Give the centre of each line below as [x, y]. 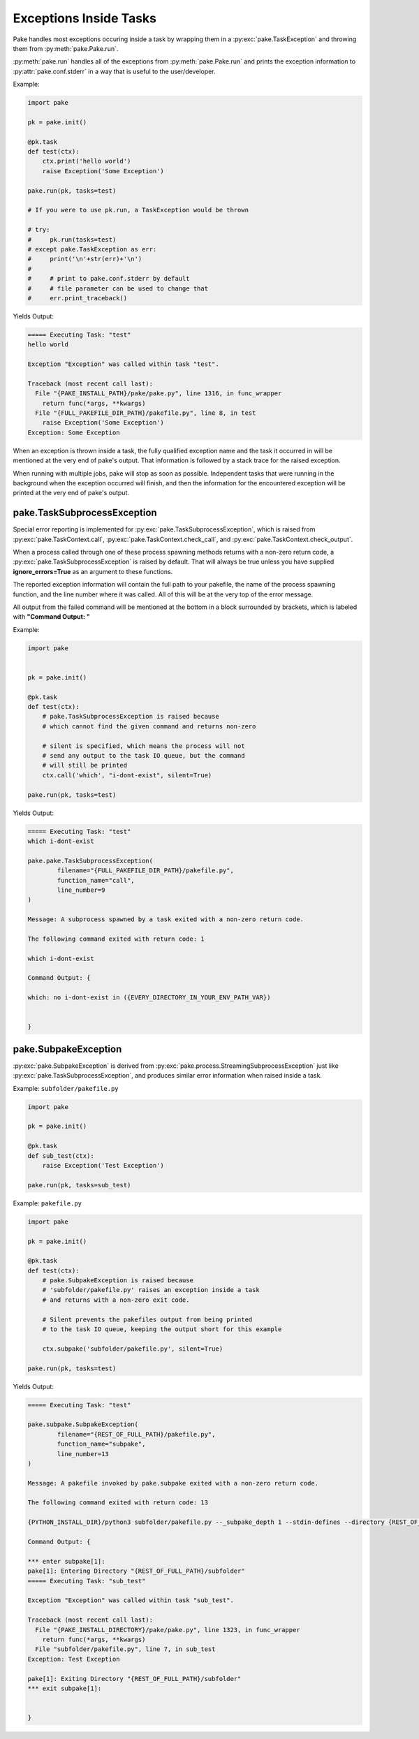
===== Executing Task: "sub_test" [87, 1581]
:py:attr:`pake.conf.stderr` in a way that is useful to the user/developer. [114, 71]
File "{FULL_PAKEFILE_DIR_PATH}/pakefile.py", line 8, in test [146, 413]
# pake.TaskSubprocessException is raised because [131, 717]
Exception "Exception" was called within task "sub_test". [131, 1600]
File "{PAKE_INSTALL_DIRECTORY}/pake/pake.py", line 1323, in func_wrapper [168, 1630]
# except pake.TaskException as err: [92, 249]
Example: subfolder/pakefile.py [66, 1088]
